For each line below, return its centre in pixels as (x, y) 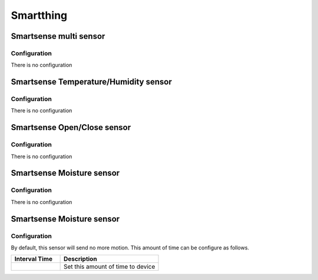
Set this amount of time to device (109, 266)
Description (80, 259)
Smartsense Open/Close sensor (71, 127)
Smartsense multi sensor (58, 36)
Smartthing (39, 15)
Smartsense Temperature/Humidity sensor (91, 82)
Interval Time (34, 259)
